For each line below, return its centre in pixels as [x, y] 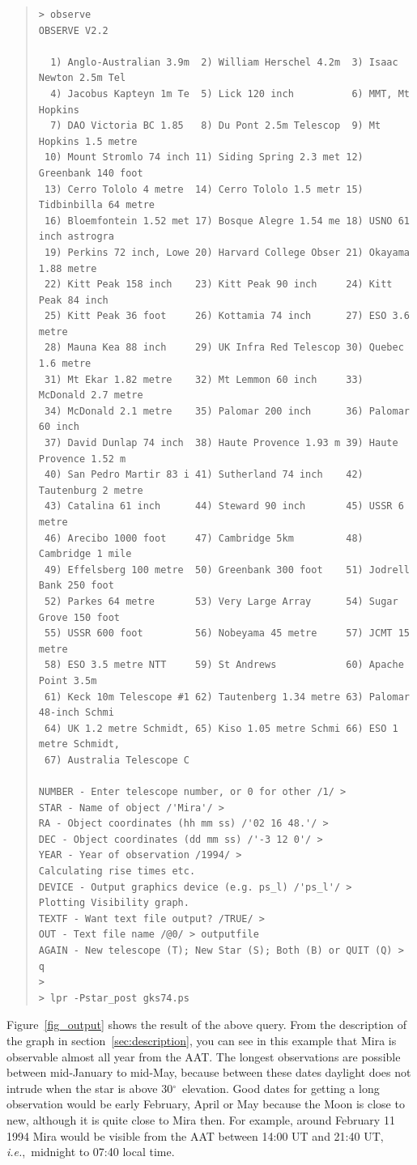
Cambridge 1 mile [85, 554]
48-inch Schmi [76, 713]
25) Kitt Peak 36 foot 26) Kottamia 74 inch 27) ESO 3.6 [227, 316]
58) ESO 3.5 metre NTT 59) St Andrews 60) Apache [224, 665]
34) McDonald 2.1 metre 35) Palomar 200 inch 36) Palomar [227, 411]
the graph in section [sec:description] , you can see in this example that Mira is [202, 1040]
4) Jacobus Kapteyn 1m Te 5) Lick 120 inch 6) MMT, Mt [230, 94]
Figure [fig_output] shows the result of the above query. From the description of [207, 1025]
